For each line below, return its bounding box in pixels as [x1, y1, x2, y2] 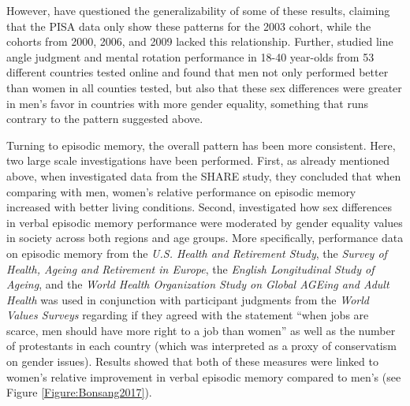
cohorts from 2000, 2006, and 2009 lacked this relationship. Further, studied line [6, 33, 393, 50]
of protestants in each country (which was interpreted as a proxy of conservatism [6, 337, 397, 354]
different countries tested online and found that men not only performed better [6, 64, 389, 80]
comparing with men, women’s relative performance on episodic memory [6, 183, 356, 199]
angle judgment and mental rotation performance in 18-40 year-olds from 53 [6, 48, 375, 65]
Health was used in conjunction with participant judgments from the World [6, 291, 369, 307]
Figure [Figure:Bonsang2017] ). [6, 384, 152, 400]
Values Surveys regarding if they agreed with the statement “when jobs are [6, 307, 369, 323]
